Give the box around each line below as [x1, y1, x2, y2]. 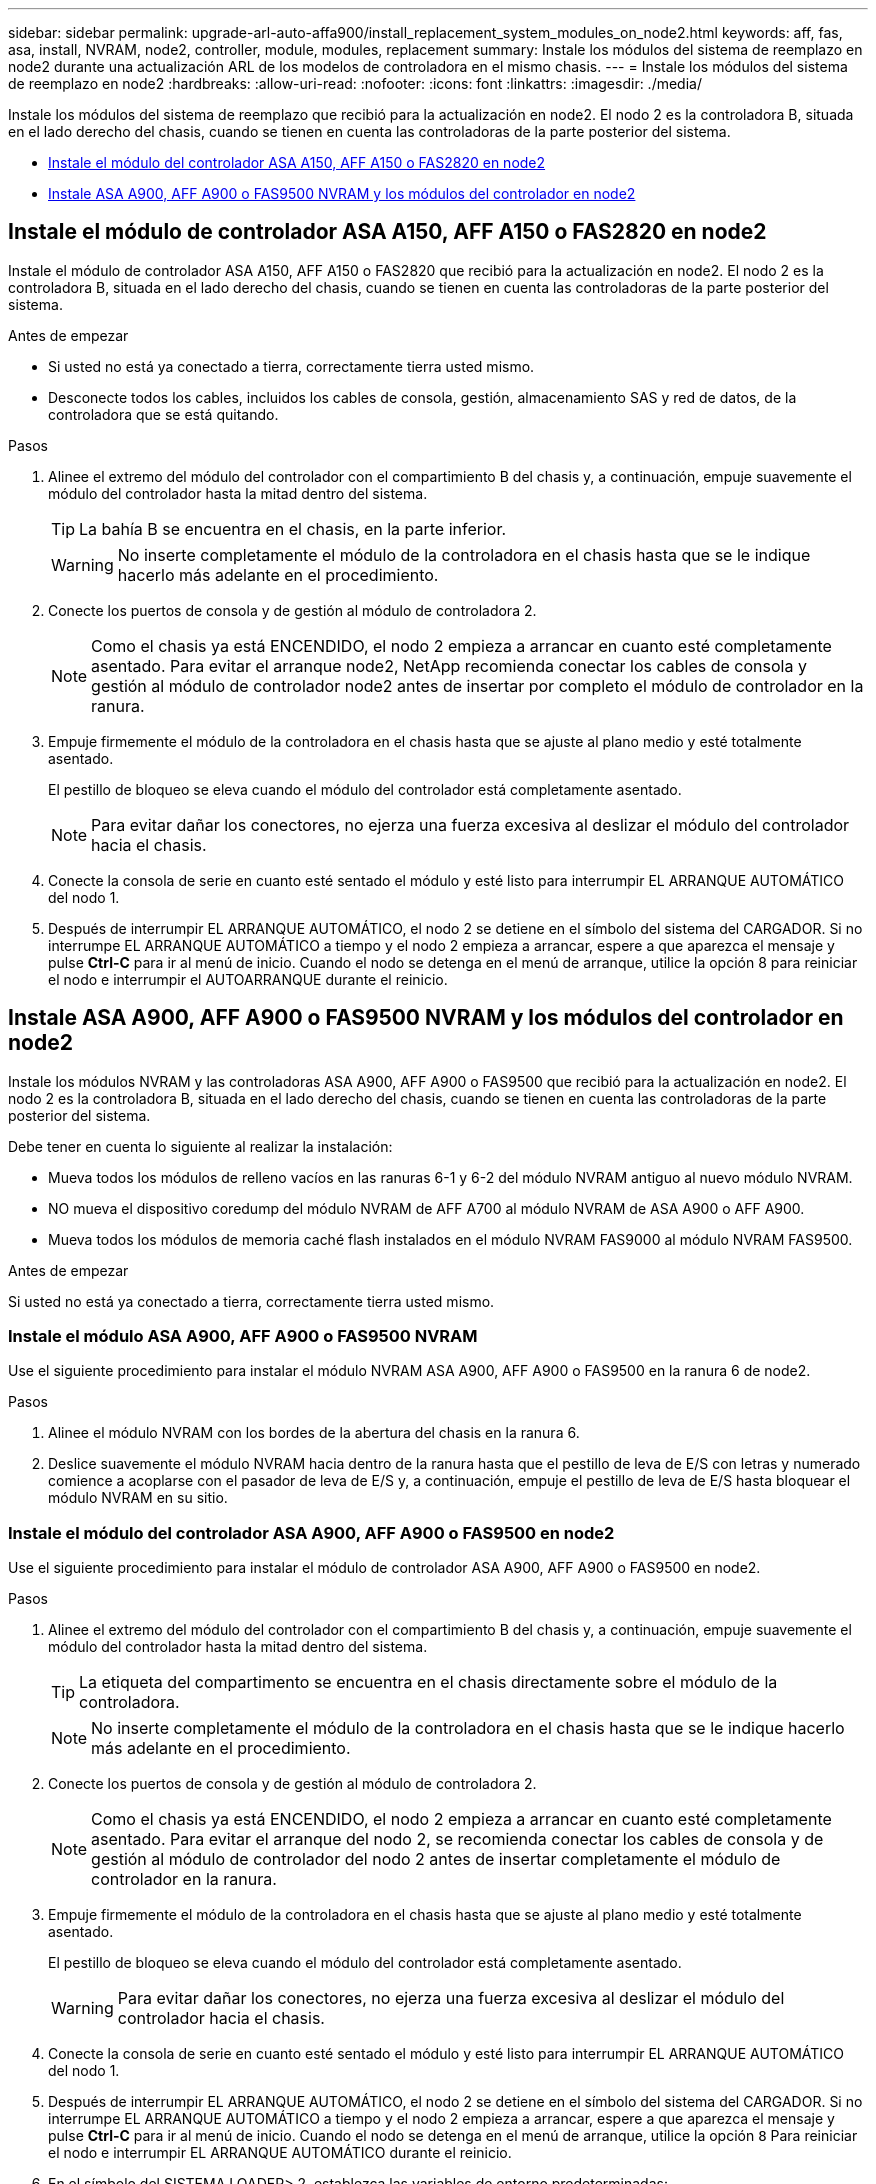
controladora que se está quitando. [48, 405, 279, 423]
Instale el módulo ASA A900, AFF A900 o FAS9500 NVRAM [8, 1326, 478, 1347]
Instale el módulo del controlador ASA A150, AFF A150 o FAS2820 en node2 [48, 154, 546, 171]
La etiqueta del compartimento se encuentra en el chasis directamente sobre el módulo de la [79, 1672, 778, 1693]
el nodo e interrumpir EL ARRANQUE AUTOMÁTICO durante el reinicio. [48, 2144, 512, 2162]
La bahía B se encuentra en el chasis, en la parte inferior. [79, 518, 507, 539]
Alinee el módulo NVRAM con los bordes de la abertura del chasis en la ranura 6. [48, 1424, 580, 1442]
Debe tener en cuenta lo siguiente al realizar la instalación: [8, 1137, 393, 1155]
